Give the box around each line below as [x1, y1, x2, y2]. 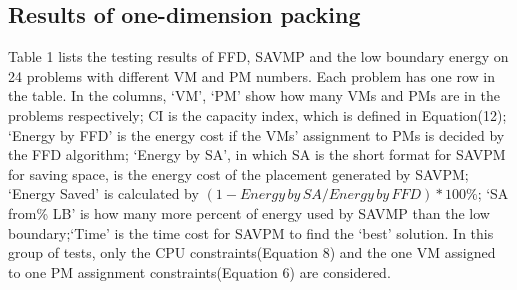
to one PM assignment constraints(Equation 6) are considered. [8, 261, 391, 282]
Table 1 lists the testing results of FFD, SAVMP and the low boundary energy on [8, 46, 509, 67]
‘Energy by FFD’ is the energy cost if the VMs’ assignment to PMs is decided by [8, 124, 505, 145]
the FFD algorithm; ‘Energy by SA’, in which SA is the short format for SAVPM [8, 144, 506, 165]
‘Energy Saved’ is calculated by [8, 183, 199, 204]
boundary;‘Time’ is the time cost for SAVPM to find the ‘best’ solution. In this [8, 222, 494, 243]
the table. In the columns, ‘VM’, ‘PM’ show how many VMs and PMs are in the [8, 85, 500, 106]
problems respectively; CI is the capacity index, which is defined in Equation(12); [8, 104, 507, 125]
